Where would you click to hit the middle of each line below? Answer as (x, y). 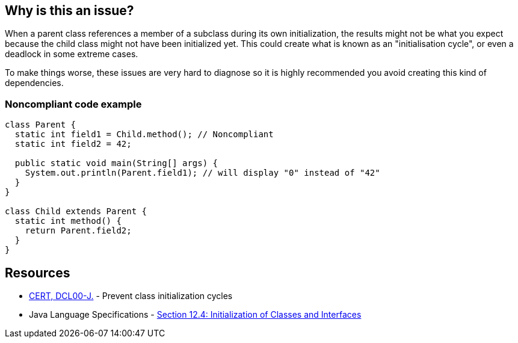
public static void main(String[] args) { (116, 163)
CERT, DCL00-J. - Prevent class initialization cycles (131, 296)
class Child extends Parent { (76, 212)
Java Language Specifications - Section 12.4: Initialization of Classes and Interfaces (195, 315)
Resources (38, 273)
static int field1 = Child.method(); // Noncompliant (144, 134)
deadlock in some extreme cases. (72, 54)
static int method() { (68, 221)
